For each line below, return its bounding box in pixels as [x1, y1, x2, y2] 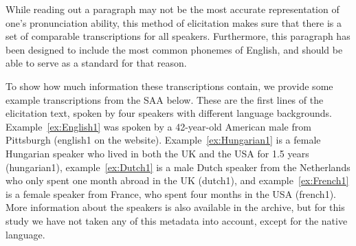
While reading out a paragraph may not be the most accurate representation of [5, 2, 340, 16]
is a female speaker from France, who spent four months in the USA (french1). [5, 186, 336, 201]
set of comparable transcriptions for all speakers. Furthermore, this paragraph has [5, 29, 351, 43]
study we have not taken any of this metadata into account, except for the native [5, 213, 348, 227]
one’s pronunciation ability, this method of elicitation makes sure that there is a [5, 15, 342, 30]
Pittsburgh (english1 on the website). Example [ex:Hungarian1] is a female [5, 133, 321, 147]
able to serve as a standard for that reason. [5, 56, 187, 70]
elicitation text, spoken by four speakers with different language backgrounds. [5, 106, 332, 120]
